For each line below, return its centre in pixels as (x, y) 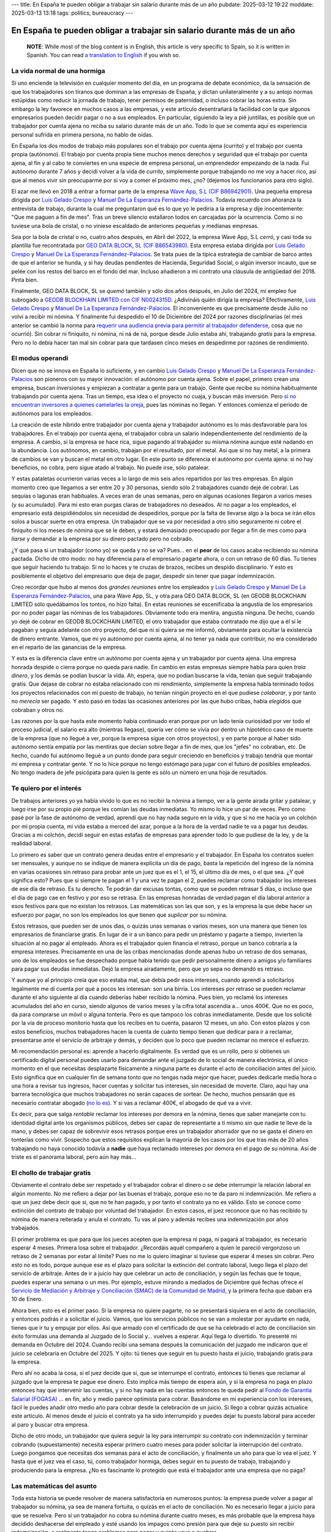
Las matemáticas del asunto (54, 1486)
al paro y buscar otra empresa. (50, 1424)
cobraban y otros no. (38, 710)
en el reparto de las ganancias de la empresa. (69, 647)
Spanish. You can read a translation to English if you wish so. (104, 55)
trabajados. (25, 1228)
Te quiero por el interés (47, 789)
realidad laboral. (32, 843)
